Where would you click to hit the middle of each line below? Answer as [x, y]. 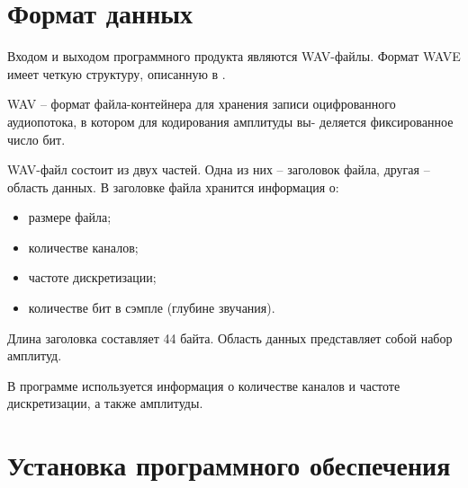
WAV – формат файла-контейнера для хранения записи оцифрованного [202, 104]
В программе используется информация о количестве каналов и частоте [204, 385]
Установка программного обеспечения [229, 465]
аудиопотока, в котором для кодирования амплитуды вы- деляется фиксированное [230, 121]
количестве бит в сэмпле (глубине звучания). [152, 308]
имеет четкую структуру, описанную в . [117, 73]
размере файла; [70, 217]
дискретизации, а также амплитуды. [105, 403]
